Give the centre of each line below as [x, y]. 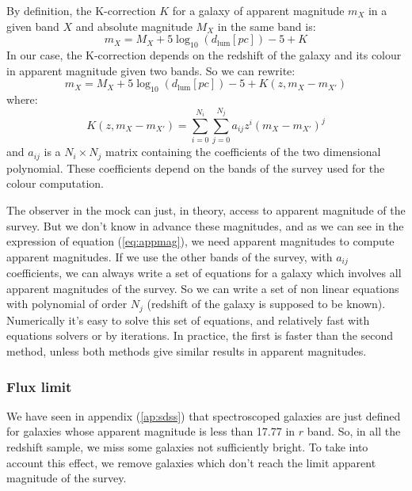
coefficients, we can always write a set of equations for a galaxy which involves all [204, 273]
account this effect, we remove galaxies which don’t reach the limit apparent [191, 462]
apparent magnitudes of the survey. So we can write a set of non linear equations [203, 288]
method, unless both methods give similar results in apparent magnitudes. [187, 351]
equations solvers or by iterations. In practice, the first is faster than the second [200, 335]
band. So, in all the [354, 431]
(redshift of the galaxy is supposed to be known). [266, 304]
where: [22, 99]
